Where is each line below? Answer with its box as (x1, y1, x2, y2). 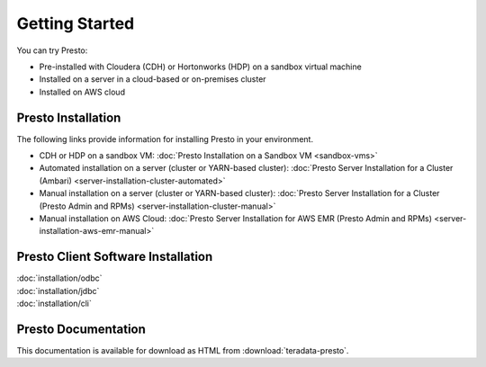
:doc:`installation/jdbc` (16, 285, 100, 296)
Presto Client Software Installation (16, 249, 213, 264)
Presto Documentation (16, 321, 146, 336)
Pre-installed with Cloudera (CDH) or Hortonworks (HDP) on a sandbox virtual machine (39, 61, 362, 72)
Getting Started (16, 13, 135, 33)
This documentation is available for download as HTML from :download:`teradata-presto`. (16, 345, 349, 355)
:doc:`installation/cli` (16, 298, 92, 309)
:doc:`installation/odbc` (16, 273, 103, 283)
